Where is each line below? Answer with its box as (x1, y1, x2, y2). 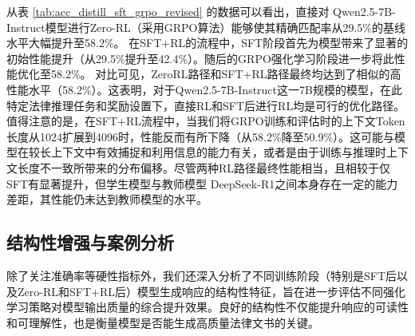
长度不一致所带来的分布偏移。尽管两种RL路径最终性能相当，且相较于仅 (17, 159, 391, 176)
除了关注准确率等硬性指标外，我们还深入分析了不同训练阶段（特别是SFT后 (6, 267, 397, 283)
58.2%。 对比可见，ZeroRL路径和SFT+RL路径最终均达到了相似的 (50, 65, 390, 82)
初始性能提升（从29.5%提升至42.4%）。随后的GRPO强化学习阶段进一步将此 (6, 49, 394, 66)
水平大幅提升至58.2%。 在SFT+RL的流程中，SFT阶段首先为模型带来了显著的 (6, 34, 409, 51)
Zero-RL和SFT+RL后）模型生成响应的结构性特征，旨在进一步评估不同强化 (17, 283, 405, 299)
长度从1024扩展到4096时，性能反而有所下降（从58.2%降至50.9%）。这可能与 (6, 128, 395, 144)
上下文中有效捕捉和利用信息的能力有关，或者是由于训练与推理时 (50, 144, 386, 160)
